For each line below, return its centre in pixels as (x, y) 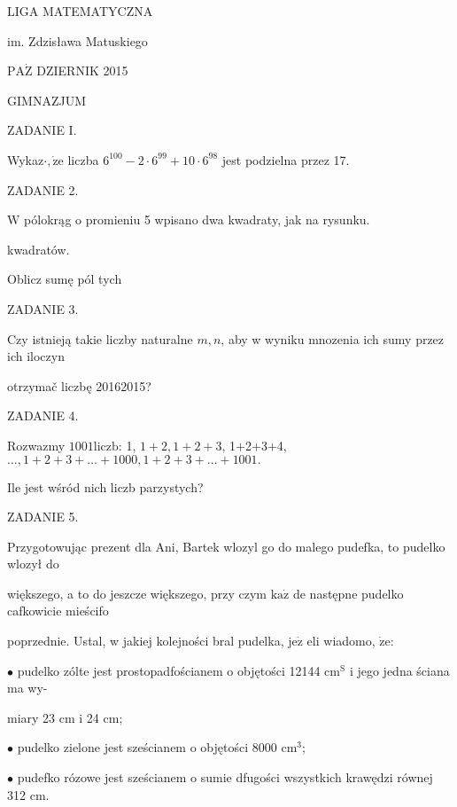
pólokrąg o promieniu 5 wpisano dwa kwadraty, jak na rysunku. (197, 219)
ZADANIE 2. (43, 189)
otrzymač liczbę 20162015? (79, 385)
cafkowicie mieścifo (58, 611)
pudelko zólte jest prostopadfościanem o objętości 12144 (169, 670)
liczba (83, 159)
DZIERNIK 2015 (82, 71)
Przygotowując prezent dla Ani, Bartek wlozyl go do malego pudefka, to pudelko (226, 546)
